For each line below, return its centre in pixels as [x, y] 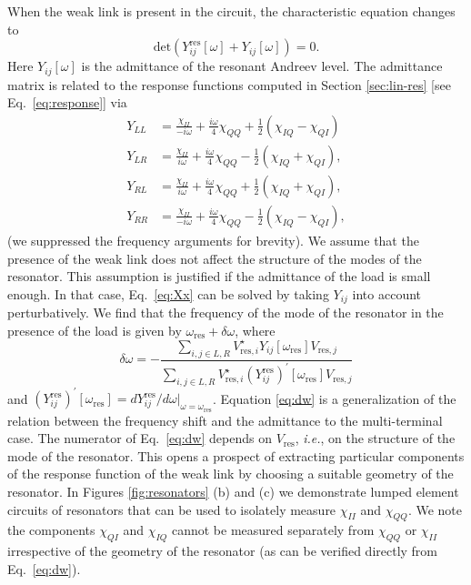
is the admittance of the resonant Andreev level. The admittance [262, 66]
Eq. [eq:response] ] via [67, 102]
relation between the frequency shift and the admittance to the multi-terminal [225, 420]
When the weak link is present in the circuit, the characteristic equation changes [231, 11]
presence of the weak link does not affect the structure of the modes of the [215, 258]
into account [387, 293]
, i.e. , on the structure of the [375, 438]
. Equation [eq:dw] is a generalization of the [334, 398]
